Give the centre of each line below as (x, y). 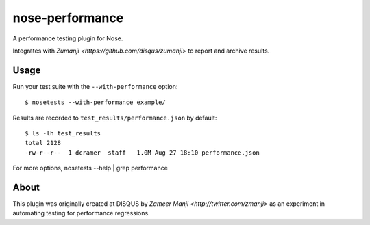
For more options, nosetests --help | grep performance (90, 168)
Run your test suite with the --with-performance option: (95, 86)
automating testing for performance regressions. (81, 213)
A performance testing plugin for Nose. (68, 38)
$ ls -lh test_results (63, 134)
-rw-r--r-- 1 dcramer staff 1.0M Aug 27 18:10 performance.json (142, 153)
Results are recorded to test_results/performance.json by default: (115, 118)
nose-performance (68, 18)
